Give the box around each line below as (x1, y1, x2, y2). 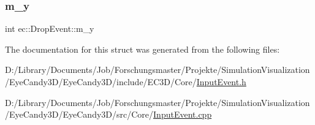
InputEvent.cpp (153, 108, 212, 121)
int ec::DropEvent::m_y (5, 22, 94, 35)
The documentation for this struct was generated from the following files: (5, 42, 280, 55)
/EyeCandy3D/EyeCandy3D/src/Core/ (5, 108, 154, 121)
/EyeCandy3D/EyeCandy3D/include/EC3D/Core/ (5, 75, 197, 88)
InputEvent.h (196, 75, 246, 88)
